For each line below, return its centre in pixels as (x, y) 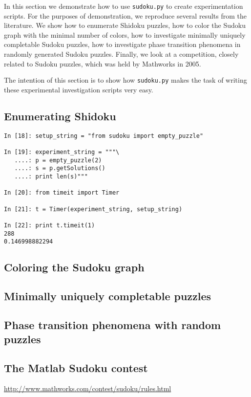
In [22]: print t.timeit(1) (50, 225)
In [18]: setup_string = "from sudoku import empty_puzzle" (104, 136)
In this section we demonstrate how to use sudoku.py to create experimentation (124, 6)
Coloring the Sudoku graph (74, 267)
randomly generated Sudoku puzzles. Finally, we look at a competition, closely (121, 54)
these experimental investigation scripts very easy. (79, 89)
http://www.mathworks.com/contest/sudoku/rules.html (88, 388)
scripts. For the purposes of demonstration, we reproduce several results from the (125, 15)
